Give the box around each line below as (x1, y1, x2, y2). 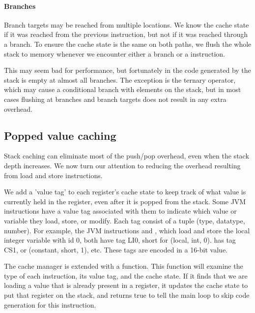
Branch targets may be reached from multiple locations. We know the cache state (4, 19, 249, 30)
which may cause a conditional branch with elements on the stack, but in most (4, 84, 241, 94)
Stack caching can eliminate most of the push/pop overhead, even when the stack (4, 151, 249, 161)
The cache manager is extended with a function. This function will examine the (4, 261, 243, 271)
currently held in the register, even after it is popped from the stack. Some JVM (4, 196, 246, 206)
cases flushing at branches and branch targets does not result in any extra (4, 94, 227, 104)
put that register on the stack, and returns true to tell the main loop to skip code (4, 290, 250, 300)
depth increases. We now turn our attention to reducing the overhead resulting (4, 160, 241, 170)
